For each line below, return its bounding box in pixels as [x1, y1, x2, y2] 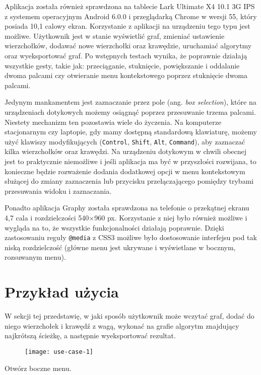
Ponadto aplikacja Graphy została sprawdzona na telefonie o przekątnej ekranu [5, 202, 249, 213]
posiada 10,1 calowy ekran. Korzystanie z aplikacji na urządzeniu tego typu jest [5, 21, 250, 31]
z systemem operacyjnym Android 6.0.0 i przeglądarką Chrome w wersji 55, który [5, 11, 257, 21]
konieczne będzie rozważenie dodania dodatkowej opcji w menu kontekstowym [5, 166, 245, 176]
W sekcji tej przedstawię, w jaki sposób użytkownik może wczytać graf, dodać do [5, 311, 254, 321]
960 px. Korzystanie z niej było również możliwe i [94, 212, 247, 222]
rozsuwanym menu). [5, 252, 66, 262]
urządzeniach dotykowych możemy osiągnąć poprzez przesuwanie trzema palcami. [5, 106, 256, 117]
